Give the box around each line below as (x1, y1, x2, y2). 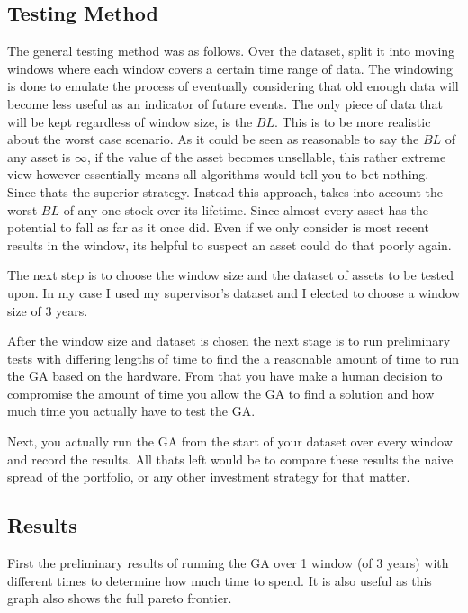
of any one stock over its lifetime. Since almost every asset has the (63, 200, 428, 219)
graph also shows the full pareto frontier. (7, 589, 232, 608)
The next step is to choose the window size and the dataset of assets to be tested (7, 266, 454, 284)
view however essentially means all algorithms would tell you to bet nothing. (7, 165, 429, 184)
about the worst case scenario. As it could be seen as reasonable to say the (7, 130, 419, 149)
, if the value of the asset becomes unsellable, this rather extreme (86, 147, 446, 166)
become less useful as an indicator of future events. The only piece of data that (7, 94, 443, 113)
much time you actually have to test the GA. (7, 401, 256, 420)
